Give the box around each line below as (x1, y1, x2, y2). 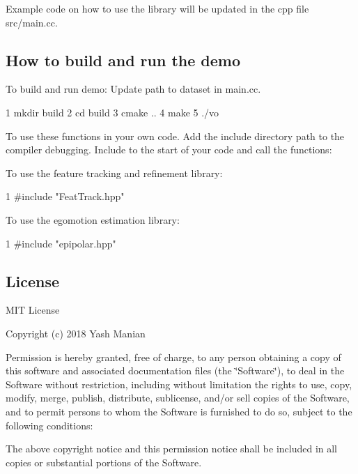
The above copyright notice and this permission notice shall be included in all (6, 441, 338, 456)
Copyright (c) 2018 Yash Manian (6, 326, 146, 340)
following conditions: (6, 418, 93, 432)
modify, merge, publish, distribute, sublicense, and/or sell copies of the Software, (6, 390, 350, 405)
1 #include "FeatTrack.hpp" (6, 189, 125, 204)
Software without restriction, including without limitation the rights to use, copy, (6, 376, 352, 391)
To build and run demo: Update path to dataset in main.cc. (6, 82, 261, 96)
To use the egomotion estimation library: (6, 212, 180, 227)
